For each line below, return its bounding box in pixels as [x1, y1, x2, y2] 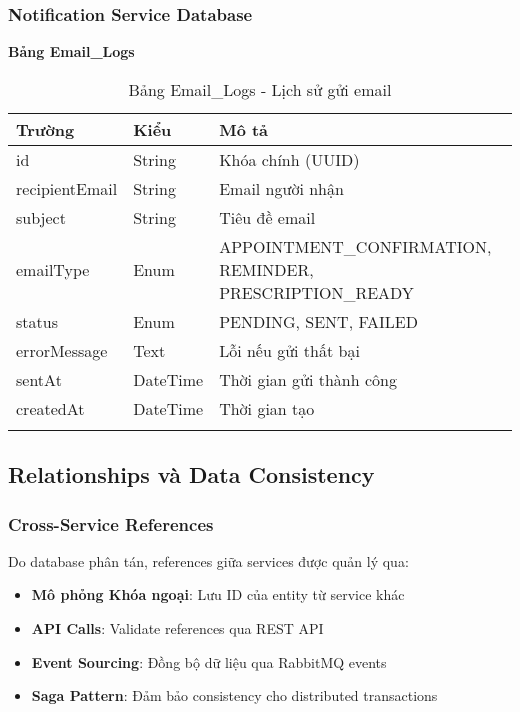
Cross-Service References [8, 511, 214, 536]
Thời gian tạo [219, 396, 315, 420]
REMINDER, [219, 257, 314, 281]
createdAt [16, 396, 85, 420]
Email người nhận [219, 176, 344, 200]
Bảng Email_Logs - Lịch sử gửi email [128, 77, 392, 101]
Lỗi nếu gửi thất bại [219, 338, 360, 362]
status [16, 309, 58, 333]
